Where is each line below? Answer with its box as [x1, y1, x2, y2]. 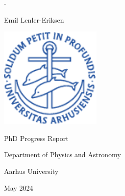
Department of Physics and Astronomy [4, 149, 121, 160]
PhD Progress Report [4, 133, 69, 143]
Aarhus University [4, 166, 59, 176]
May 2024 [4, 182, 33, 193]
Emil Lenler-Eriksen [4, 14, 64, 25]
